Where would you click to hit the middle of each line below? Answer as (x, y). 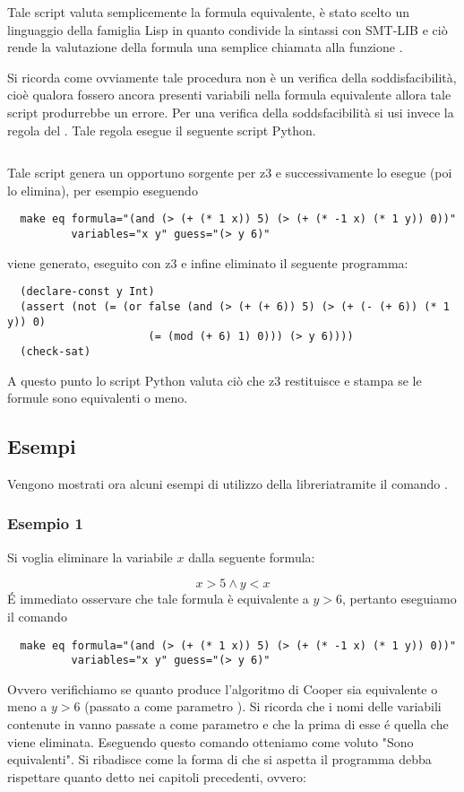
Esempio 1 (45, 523)
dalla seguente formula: (252, 557)
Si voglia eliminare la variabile (90, 557)
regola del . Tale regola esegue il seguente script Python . (162, 130)
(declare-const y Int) (87, 292)
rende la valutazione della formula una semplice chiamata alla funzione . (205, 47)
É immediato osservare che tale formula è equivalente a (158, 599)
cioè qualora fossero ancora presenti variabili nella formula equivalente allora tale (229, 95)
